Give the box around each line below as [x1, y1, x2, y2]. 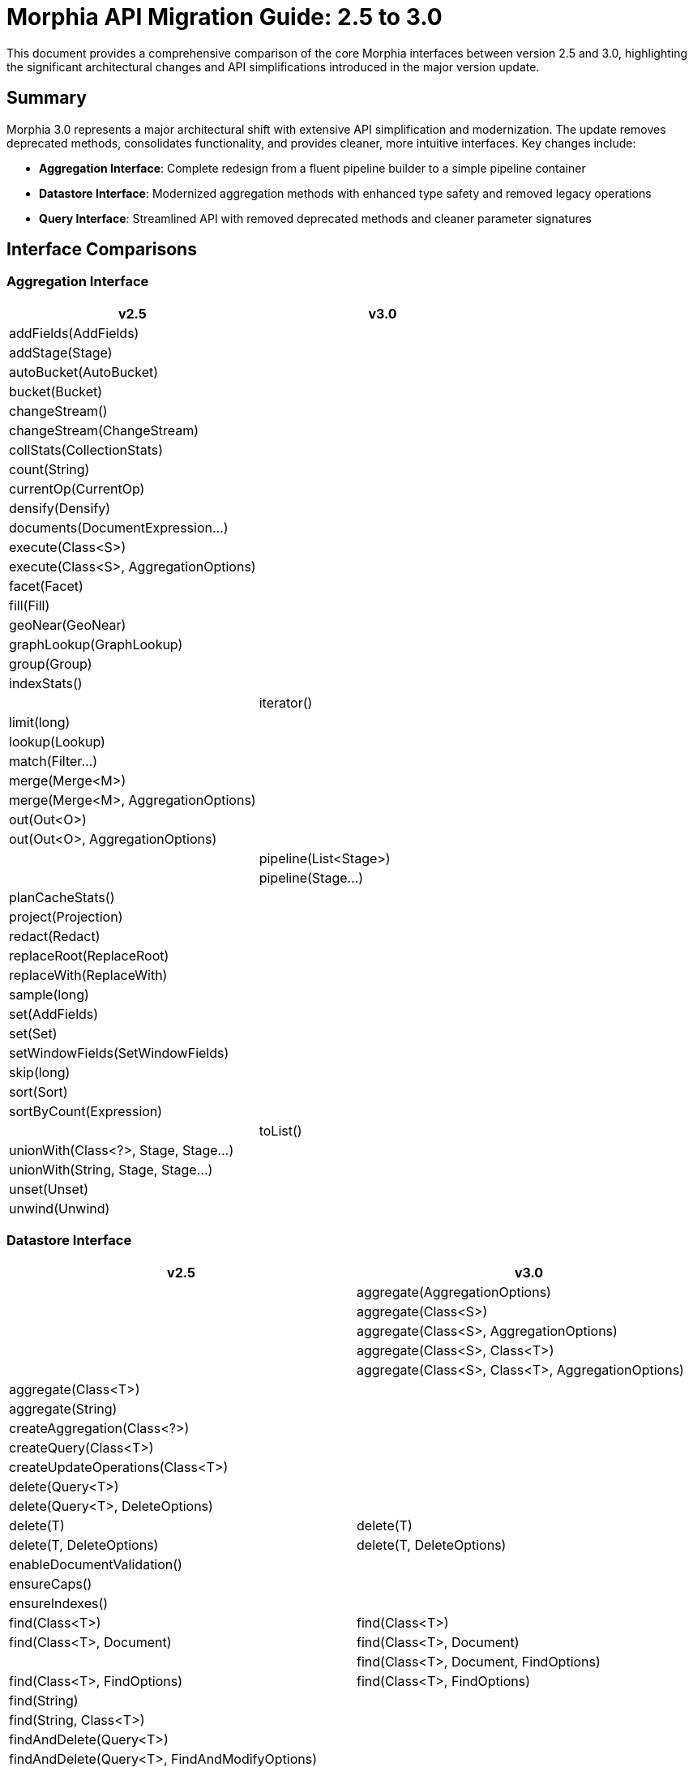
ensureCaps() [9, 1575, 92, 1592]
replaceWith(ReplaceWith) [9, 966, 168, 983]
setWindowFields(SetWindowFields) [9, 1044, 229, 1061]
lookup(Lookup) [9, 733, 105, 750]
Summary [6, 88, 87, 109]
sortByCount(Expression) [9, 1102, 163, 1119]
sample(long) [9, 986, 89, 1003]
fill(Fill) [9, 597, 50, 614]
